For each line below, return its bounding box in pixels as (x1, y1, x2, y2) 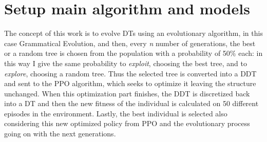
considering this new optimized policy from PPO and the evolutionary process (4, 118, 250, 129)
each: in (238, 48, 263, 58)
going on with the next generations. (4, 128, 116, 139)
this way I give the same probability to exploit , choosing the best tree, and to (4, 57, 247, 68)
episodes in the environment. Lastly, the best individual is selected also (4, 108, 227, 118)
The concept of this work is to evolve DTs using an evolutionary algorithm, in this (4, 28, 263, 38)
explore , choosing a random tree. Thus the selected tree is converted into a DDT (4, 68, 257, 78)
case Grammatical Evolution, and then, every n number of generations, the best (4, 37, 256, 48)
